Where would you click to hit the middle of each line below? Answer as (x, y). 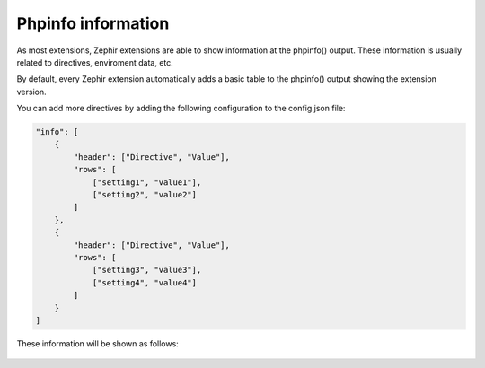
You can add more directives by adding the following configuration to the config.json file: (181, 109)
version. (31, 92)
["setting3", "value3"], (147, 270)
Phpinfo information (93, 23)
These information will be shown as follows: (97, 343)
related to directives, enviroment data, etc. (95, 62)
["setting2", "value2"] (145, 195)
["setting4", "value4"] (145, 282)
